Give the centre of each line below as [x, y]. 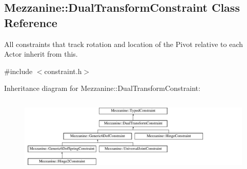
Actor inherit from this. [41, 54]
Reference [31, 22]
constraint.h [63, 71]
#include [18, 71]
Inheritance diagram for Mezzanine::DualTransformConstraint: [102, 88]
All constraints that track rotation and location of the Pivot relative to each [124, 44]
